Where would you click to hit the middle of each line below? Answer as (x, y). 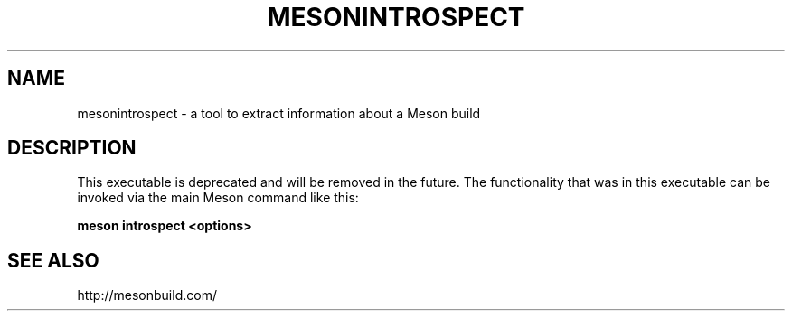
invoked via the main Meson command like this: (218, 198)
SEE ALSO (53, 260)
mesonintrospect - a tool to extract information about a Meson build (279, 113)
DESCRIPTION (72, 148)
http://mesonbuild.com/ (147, 295)
